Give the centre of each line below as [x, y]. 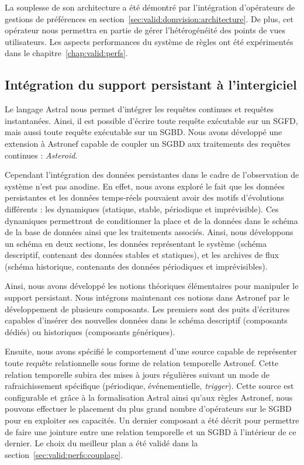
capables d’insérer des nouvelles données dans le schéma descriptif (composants [146, 320]
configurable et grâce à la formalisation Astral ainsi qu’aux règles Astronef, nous [149, 397]
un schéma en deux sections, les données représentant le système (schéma [136, 243]
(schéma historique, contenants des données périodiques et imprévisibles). [136, 266]
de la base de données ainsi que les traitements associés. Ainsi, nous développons [149, 232]
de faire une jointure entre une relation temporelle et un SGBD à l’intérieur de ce [151, 431]
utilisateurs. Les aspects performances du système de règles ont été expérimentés [149, 41]
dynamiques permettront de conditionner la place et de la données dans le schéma [151, 220]
